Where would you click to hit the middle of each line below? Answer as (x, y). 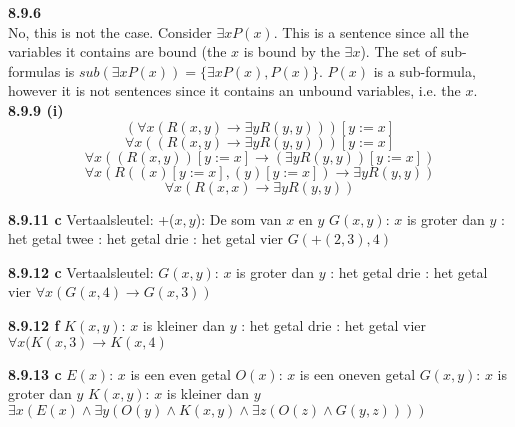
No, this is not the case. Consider (110, 31)
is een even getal (180, 373)
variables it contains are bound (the (117, 51)
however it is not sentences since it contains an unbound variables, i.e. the (234, 90)
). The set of (398, 51)
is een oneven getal (357, 373)
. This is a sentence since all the (371, 31)
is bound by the (291, 51)
